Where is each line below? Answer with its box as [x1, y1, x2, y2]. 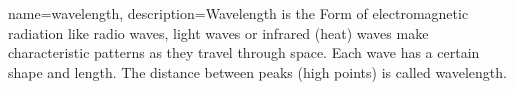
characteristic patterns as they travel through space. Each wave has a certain [8, 42, 480, 63]
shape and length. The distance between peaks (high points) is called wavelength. [8, 61, 507, 82]
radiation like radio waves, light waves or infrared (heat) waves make [8, 22, 429, 43]
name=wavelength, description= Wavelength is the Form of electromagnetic [8, 3, 469, 23]
